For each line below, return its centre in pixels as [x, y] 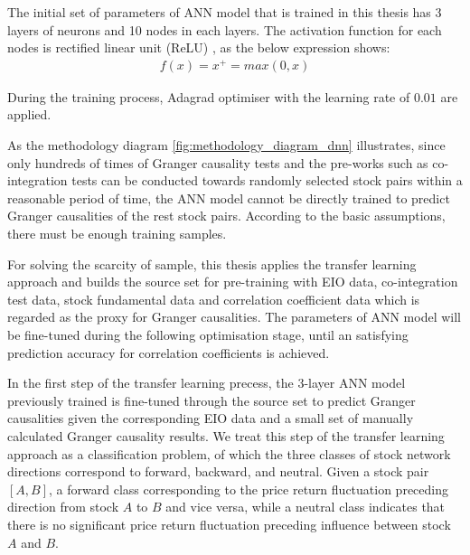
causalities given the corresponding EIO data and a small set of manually [211, 418]
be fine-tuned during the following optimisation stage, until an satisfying [208, 335]
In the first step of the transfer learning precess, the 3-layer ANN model [207, 383]
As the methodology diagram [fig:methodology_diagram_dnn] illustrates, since [226, 145]
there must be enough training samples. [117, 234]
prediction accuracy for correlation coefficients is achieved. [169, 352]
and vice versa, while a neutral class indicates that [305, 507]
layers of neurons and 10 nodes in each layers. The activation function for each [225, 29]
